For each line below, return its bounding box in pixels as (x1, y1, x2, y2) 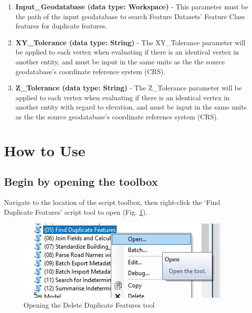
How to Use (4, 140, 85, 160)
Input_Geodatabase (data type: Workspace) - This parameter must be (15, 1, 249, 11)
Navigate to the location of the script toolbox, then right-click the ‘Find (4, 197, 220, 207)
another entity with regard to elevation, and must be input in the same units (15, 102, 247, 112)
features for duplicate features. (15, 21, 107, 31)
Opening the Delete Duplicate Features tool (24, 299, 155, 310)
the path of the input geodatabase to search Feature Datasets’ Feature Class (15, 11, 245, 21)
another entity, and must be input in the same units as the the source (15, 56, 225, 66)
